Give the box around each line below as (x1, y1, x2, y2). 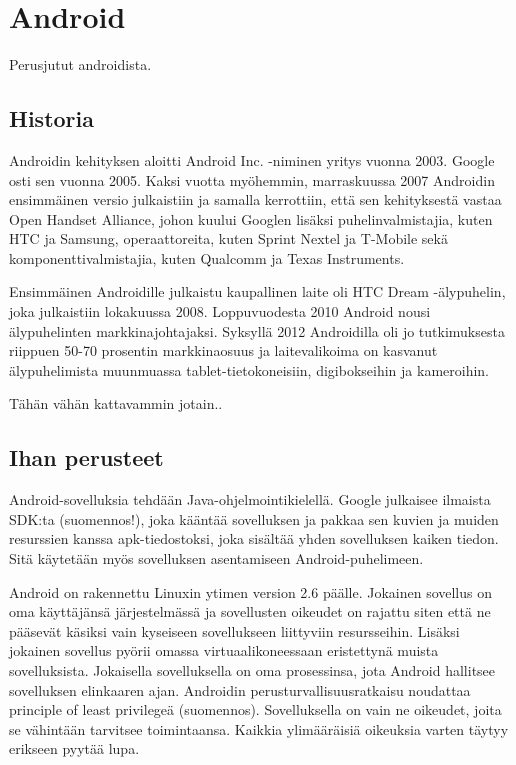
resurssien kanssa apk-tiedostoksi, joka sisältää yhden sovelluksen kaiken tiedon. (9, 528, 499, 549)
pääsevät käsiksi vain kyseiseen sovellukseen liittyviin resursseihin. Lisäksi (9, 620, 460, 641)
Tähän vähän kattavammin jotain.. (9, 393, 223, 414)
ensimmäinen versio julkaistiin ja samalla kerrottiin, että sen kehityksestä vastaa (9, 189, 502, 210)
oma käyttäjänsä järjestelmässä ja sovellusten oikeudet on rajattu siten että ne (9, 601, 491, 622)
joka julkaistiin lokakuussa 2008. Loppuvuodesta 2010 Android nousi (9, 301, 431, 322)
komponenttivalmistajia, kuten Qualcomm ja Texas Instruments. (9, 247, 405, 268)
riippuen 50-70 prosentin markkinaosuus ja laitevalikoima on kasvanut (9, 340, 438, 361)
